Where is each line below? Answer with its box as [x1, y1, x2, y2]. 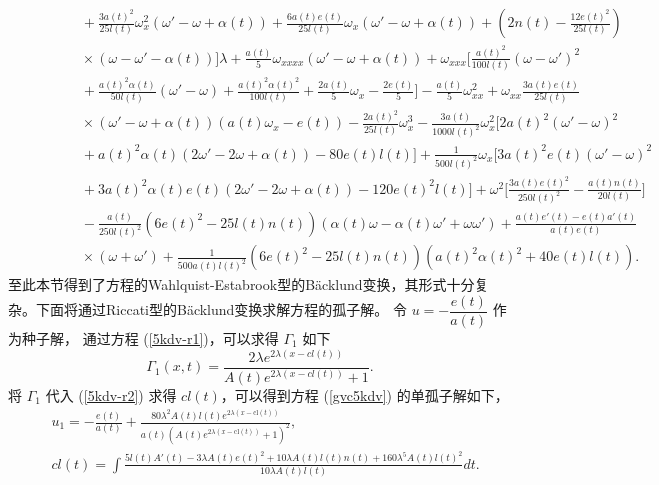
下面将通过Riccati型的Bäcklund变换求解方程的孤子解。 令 [35, 299, 407, 320]
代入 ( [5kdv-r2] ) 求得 [45, 384, 177, 405]
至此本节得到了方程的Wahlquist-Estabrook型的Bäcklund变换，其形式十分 [8, 274, 475, 295]
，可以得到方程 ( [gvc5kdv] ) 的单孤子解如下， [220, 384, 509, 405]
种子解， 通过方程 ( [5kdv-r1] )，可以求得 [21, 327, 279, 348]
